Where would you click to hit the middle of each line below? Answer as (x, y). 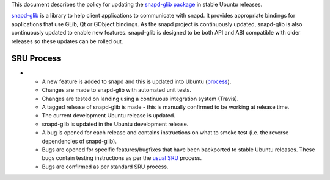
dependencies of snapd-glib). (79, 141)
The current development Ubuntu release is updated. (108, 116)
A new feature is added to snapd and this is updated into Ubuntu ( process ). (137, 81)
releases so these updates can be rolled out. (67, 41)
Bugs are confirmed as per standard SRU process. (105, 167)
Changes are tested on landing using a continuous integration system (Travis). (140, 99)
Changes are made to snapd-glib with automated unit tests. (117, 90)
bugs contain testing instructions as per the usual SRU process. (122, 158)
